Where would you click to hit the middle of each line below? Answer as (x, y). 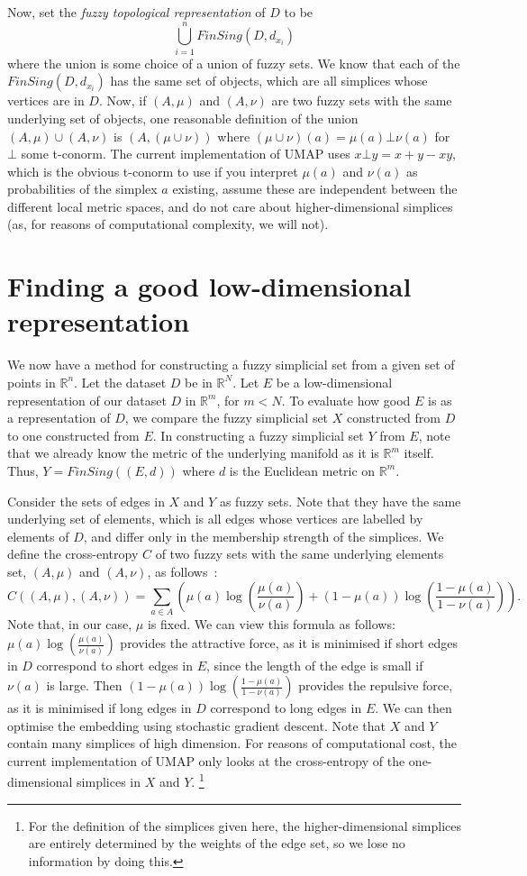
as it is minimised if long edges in (100, 708)
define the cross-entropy (73, 554)
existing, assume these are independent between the (315, 189)
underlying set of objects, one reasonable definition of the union (183, 118)
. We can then (413, 708)
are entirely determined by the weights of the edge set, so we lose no (217, 843)
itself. (419, 453)
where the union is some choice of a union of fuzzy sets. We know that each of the (234, 63)
